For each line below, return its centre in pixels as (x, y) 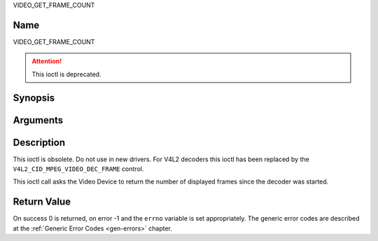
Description (39, 143)
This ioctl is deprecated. (66, 74)
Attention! (47, 61)
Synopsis (34, 98)
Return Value (42, 202)
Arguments (38, 120)
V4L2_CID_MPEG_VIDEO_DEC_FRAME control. (78, 169)
